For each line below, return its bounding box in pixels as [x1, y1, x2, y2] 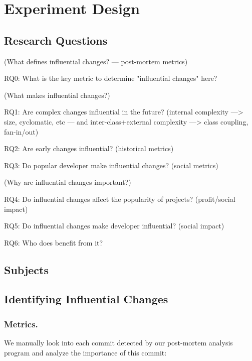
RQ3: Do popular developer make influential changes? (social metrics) [4, 160, 218, 170]
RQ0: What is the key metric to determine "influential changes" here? [4, 73, 217, 83]
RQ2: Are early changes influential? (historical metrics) [4, 143, 174, 154]
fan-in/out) [4, 126, 39, 137]
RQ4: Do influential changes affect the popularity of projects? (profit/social [4, 193, 235, 204]
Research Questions [4, 32, 108, 48]
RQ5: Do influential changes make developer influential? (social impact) [4, 220, 224, 231]
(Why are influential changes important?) [4, 177, 131, 187]
